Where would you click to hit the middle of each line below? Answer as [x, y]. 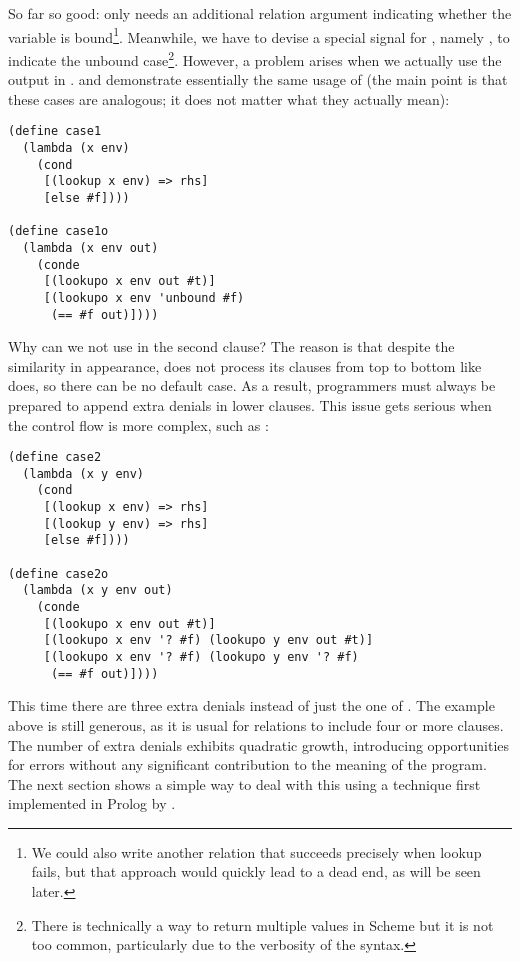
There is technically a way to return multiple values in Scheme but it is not [262, 924]
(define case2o [58, 573]
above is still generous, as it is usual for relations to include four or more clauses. [256, 724]
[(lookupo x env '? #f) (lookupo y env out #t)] [208, 640]
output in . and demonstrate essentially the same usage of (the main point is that [258, 79]
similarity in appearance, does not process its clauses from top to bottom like [245, 365]
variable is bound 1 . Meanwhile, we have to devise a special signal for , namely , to [259, 35]
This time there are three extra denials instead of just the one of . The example [251, 705]
